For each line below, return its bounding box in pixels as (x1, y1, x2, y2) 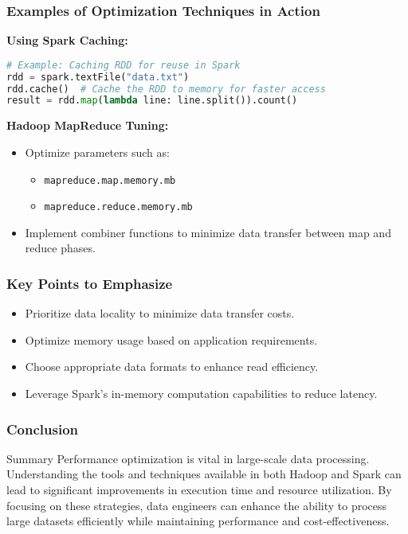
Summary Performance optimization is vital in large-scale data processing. (6, 450, 370, 466)
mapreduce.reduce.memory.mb (44, 201, 193, 213)
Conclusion (6, 419, 78, 439)
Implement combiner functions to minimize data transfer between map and (25, 224, 391, 240)
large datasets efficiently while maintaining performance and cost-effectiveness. (6, 513, 390, 529)
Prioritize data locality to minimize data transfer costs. (25, 305, 295, 322)
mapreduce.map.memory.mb (44, 174, 176, 186)
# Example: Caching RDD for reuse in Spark (6, 59, 241, 71)
